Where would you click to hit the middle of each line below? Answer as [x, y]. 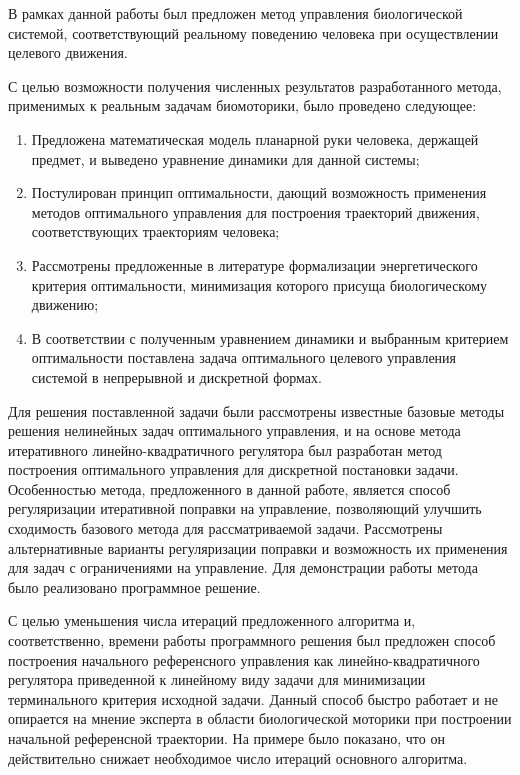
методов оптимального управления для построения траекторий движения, [255, 211]
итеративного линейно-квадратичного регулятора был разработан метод [225, 449]
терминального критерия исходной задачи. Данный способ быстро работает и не [253, 698]
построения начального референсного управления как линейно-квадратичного [244, 659]
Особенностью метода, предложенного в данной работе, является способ [229, 488]
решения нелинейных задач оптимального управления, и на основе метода [234, 430]
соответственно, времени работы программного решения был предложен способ [252, 640]
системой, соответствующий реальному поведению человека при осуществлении [253, 32]
